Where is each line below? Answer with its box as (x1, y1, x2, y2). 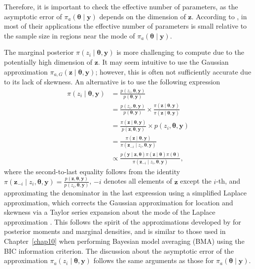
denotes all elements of (104, 176, 172, 186)
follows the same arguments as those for (93, 255, 214, 266)
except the (180, 176, 212, 186)
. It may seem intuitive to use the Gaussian (98, 56, 229, 67)
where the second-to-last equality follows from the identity (4, 166, 180, 176)
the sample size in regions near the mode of (4, 30, 135, 40)
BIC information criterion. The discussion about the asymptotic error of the (4, 245, 234, 256)
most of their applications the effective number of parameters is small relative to (4, 21, 247, 31)
